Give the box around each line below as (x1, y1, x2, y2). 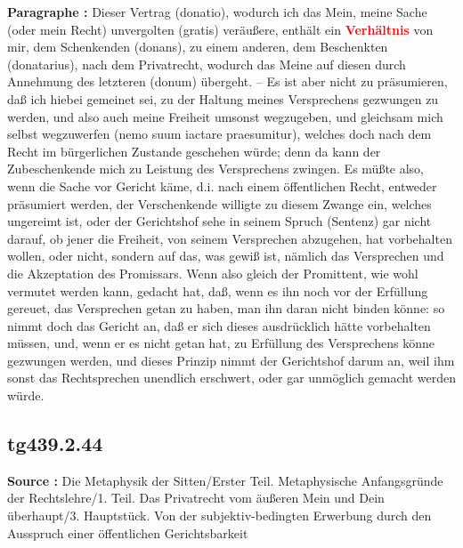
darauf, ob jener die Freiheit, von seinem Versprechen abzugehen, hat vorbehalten (7, 229, 452, 247)
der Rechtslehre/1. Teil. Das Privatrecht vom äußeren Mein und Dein (7, 488, 385, 507)
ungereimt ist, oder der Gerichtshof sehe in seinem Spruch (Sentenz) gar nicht (7, 212, 432, 230)
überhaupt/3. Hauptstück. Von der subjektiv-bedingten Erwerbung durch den (7, 506, 432, 525)
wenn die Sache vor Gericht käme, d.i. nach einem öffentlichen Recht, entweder (7, 176, 437, 195)
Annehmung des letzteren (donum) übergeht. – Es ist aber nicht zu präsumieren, (7, 72, 448, 91)
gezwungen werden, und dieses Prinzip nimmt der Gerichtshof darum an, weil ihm (7, 351, 455, 369)
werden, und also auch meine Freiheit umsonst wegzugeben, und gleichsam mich (7, 107, 443, 125)
